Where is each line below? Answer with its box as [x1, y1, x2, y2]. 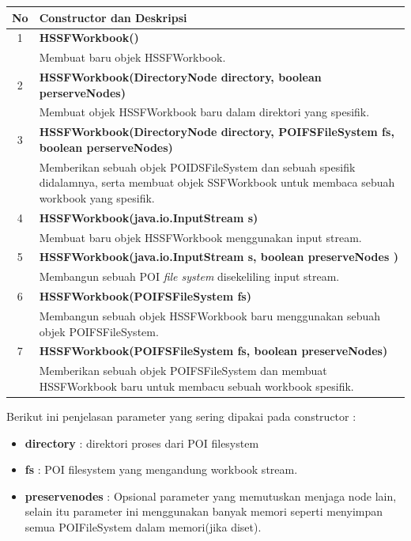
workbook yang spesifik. [39, 189, 155, 206]
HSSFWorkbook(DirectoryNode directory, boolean [39, 69, 322, 85]
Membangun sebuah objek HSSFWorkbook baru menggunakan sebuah [39, 308, 381, 323]
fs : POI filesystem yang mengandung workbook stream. [25, 461, 298, 478]
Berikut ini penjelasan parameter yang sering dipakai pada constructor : [6, 407, 356, 424]
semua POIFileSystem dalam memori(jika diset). [25, 518, 262, 535]
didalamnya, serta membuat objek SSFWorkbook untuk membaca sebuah [39, 174, 395, 191]
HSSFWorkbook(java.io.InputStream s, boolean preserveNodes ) [39, 248, 398, 265]
